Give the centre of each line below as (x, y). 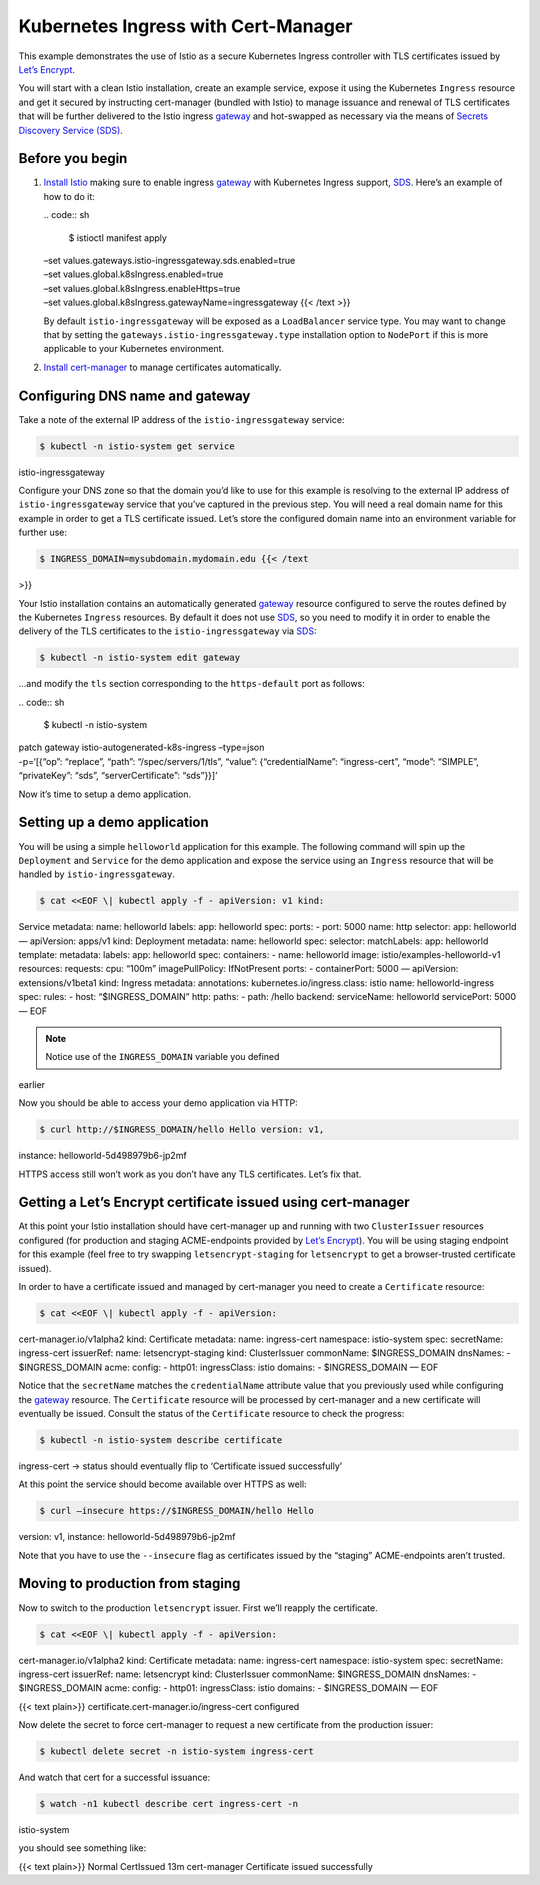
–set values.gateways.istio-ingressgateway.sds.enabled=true (169, 260)
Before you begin (73, 158)
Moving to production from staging (129, 1583)
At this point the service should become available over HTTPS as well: (162, 1484)
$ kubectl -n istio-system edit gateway (139, 658)
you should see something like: (82, 1848)
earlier (31, 1084)
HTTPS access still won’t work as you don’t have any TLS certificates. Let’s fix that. (190, 1174)
